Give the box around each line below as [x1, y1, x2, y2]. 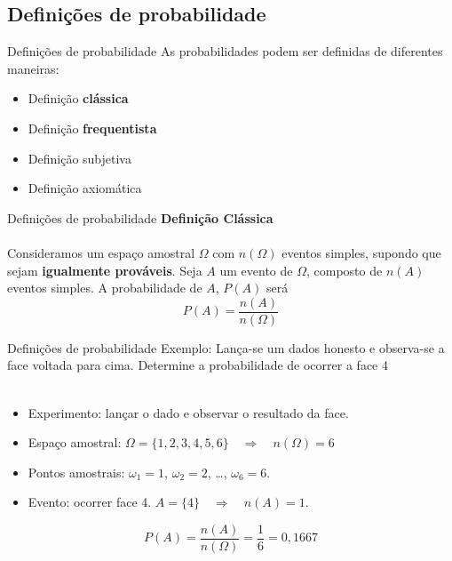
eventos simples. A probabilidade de [7, 278, 202, 297]
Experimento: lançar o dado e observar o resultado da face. [28, 403, 349, 421]
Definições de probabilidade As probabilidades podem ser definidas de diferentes [7, 42, 443, 60]
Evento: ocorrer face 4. [28, 493, 152, 511]
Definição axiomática [28, 179, 142, 197]
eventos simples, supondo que [282, 243, 441, 261]
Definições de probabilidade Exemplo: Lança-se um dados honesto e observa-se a [7, 338, 445, 357]
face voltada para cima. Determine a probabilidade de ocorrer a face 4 [7, 356, 388, 374]
